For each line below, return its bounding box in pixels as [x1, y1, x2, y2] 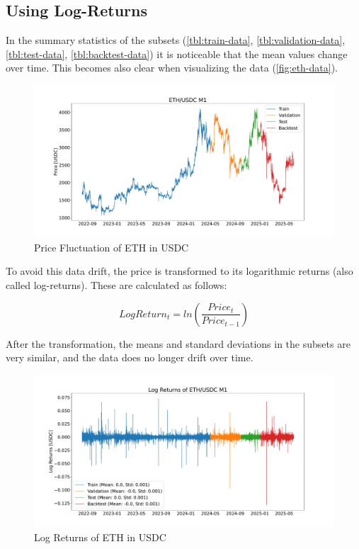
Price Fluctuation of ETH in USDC [34, 239, 189, 254]
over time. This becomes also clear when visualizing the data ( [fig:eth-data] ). [6, 60, 338, 75]
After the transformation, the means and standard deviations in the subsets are [6, 336, 351, 351]
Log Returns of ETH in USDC [34, 529, 166, 544]
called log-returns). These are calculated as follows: [6, 278, 227, 293]
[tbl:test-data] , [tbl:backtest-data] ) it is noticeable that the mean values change [6, 46, 348, 61]
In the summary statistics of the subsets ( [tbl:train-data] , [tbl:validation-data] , [6, 33, 346, 47]
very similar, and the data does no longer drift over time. [6, 350, 253, 365]
